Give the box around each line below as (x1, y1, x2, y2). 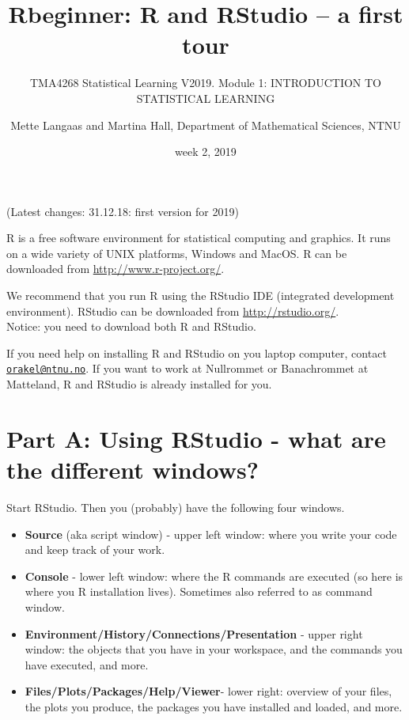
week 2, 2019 (175, 143, 237, 160)
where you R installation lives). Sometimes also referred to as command (25, 583, 373, 600)
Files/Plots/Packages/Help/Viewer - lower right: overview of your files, (25, 683, 392, 699)
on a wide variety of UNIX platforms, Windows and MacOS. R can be (6, 244, 347, 261)
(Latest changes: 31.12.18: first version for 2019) (6, 203, 239, 219)
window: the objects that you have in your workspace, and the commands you (25, 641, 403, 657)
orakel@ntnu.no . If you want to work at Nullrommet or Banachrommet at (6, 360, 369, 377)
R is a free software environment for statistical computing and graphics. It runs (6, 229, 391, 246)
